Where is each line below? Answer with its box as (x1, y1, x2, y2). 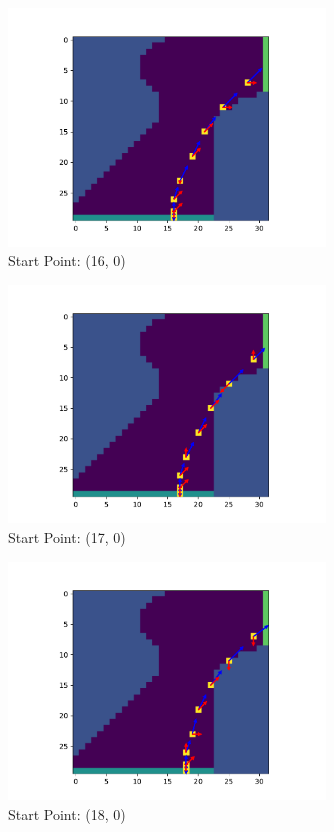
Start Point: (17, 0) (8, 526, 126, 547)
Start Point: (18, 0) (8, 803, 126, 824)
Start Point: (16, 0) (8, 250, 126, 271)
